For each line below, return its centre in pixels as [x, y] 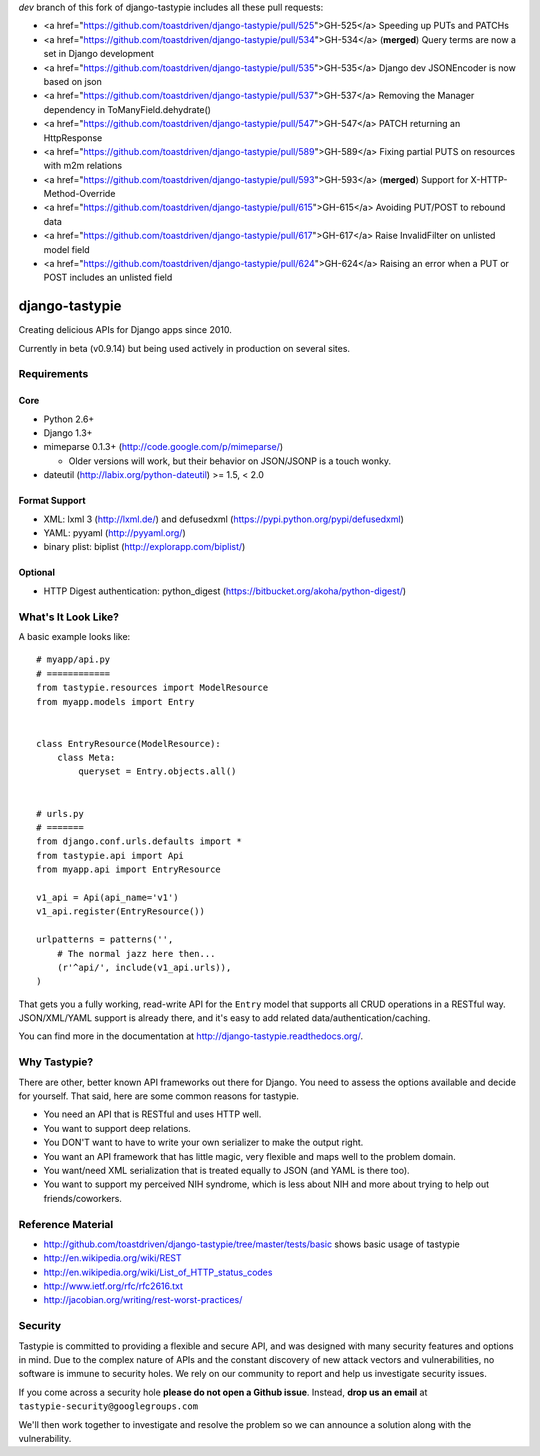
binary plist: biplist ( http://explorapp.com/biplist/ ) [144, 547]
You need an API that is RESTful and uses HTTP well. [152, 1114]
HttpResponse [73, 137]
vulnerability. [45, 1438]
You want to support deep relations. [117, 1128]
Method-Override [79, 194]
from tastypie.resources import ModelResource [152, 688]
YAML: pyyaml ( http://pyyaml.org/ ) [115, 533]
